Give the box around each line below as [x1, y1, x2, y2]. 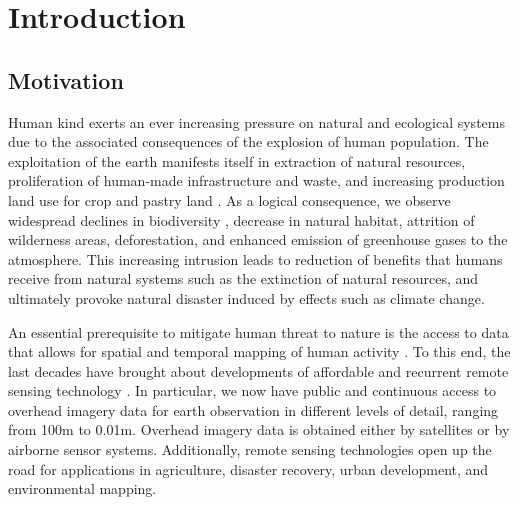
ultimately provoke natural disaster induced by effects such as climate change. [8, 287, 485, 308]
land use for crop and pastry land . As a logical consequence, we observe [8, 189, 451, 210]
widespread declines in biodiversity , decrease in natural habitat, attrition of [8, 209, 475, 230]
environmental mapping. [8, 478, 157, 499]
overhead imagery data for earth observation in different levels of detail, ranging [8, 399, 499, 420]
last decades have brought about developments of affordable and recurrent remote [8, 360, 509, 381]
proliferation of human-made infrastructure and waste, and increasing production [8, 170, 505, 191]
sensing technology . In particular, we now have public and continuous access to [8, 380, 497, 401]
